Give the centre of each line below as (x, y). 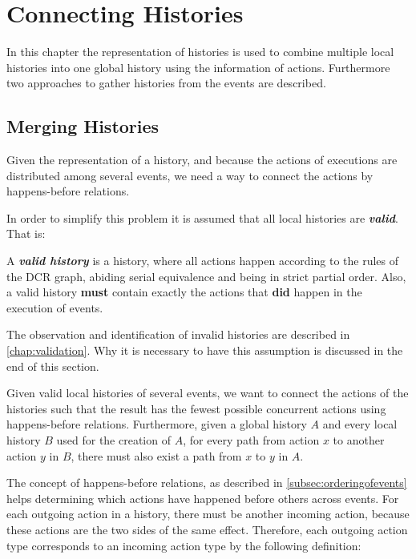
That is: (26, 233)
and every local (360, 424)
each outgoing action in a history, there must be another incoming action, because (208, 514)
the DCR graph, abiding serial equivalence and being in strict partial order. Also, (206, 276)
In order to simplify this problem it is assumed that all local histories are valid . (202, 217)
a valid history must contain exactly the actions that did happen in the (184, 292)
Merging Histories (83, 126)
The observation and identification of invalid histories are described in (178, 334)
